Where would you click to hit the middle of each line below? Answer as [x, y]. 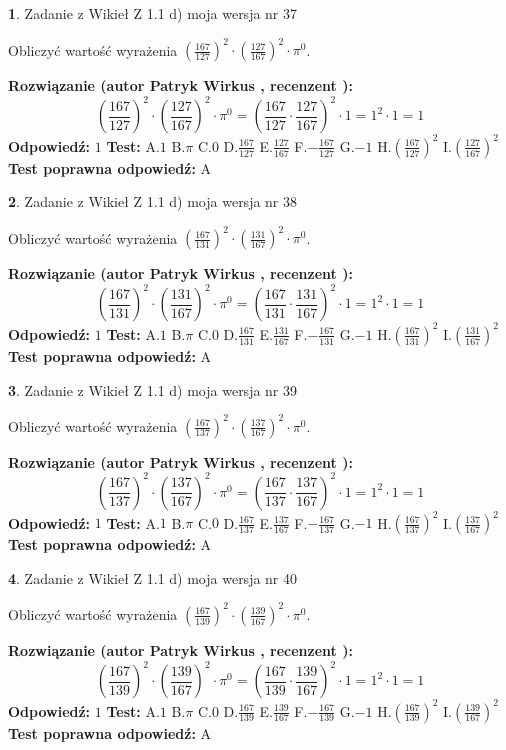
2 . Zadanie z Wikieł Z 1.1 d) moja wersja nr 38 [153, 201]
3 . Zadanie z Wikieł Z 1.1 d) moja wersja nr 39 [153, 389]
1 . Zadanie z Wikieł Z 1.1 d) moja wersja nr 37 [153, 13]
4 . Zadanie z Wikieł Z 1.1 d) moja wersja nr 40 [153, 577]
